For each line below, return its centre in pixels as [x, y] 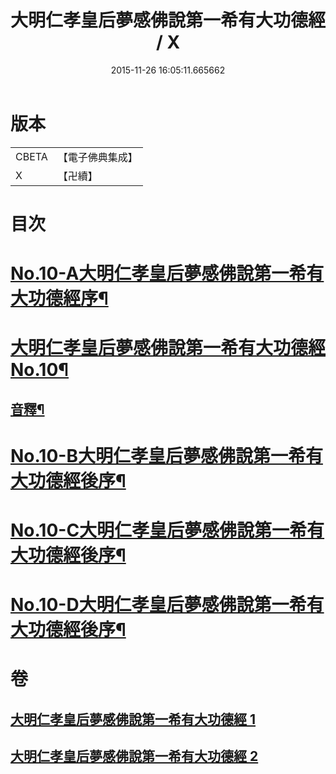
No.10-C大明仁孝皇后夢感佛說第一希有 [167, 530]
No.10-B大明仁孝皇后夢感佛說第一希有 [166, 455]
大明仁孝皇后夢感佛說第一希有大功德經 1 [133, 719]
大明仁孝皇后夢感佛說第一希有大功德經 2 [134, 756]
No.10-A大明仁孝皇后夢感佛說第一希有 [167, 273]
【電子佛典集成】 [97, 157]
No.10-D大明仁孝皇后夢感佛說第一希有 [167, 605]
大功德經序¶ [59, 298]
